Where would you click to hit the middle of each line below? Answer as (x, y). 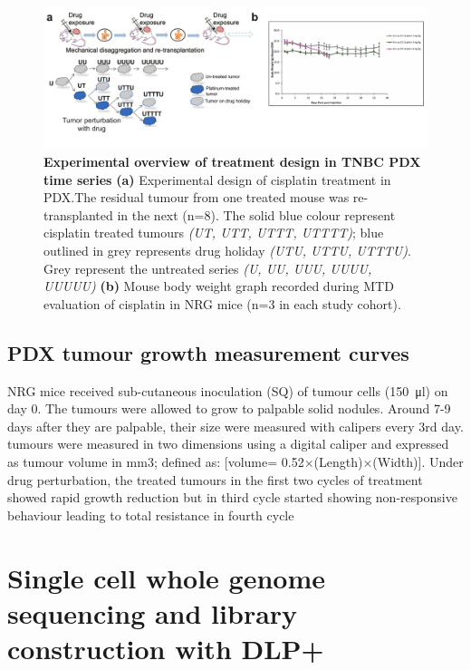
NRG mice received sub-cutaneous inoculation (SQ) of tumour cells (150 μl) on (228, 390)
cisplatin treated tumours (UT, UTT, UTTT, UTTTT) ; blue (214, 233)
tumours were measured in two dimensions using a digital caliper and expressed (228, 444)
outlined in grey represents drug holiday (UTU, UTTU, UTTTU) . (227, 251)
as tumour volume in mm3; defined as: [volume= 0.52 (156, 462)
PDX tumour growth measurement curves (208, 352)
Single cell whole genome (166, 577)
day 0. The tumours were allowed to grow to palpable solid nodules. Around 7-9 (229, 408)
